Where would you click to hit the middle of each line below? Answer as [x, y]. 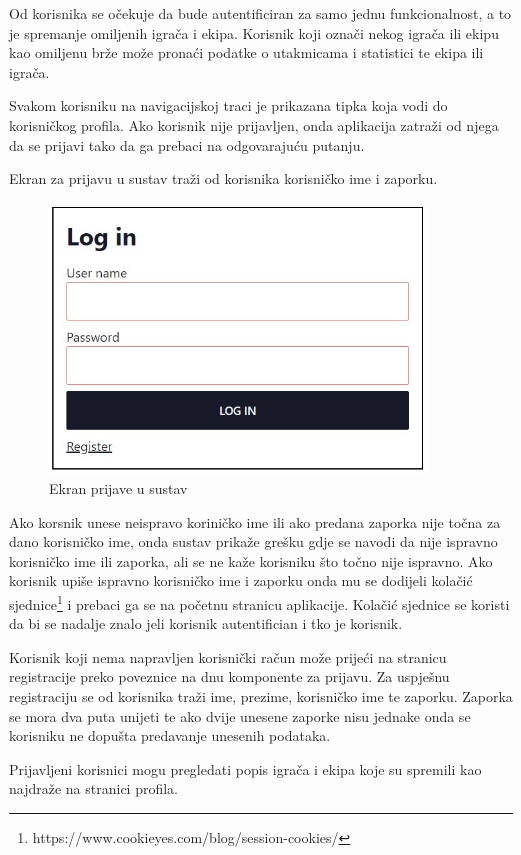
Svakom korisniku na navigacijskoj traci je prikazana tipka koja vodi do [228, 105]
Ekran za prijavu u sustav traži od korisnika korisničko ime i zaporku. [223, 178]
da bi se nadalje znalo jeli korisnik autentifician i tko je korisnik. [206, 623]
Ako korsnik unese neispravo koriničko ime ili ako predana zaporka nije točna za [255, 521]
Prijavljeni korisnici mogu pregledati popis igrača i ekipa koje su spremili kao [245, 768]
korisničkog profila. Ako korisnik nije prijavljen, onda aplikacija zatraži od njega [254, 124]
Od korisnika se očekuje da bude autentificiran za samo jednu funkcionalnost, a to [260, 13]
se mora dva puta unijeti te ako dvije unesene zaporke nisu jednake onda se [240, 715]
